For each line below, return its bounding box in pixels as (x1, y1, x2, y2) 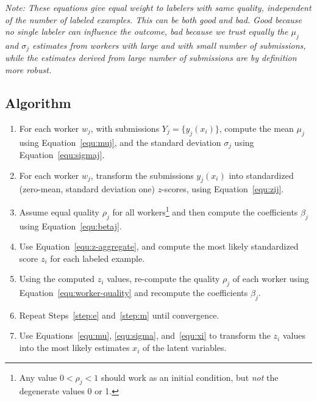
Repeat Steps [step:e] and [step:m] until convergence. (19, 308, 219, 321)
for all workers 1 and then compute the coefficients (112, 204, 298, 218)
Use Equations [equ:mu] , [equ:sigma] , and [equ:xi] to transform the (19, 329, 271, 342)
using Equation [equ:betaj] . (19, 219, 122, 232)
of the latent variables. (142, 341, 227, 354)
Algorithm (5, 93, 71, 112)
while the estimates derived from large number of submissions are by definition (5, 51, 297, 64)
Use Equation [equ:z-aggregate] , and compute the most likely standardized (19, 240, 299, 253)
